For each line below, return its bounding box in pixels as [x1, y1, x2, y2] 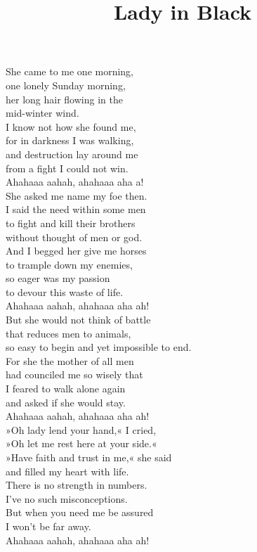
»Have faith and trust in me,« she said [6, 450, 172, 464]
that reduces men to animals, [6, 326, 131, 340]
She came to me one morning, [6, 64, 134, 79]
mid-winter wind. [6, 105, 79, 120]
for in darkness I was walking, [6, 133, 134, 148]
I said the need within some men [6, 202, 146, 217]
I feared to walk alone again [6, 381, 126, 396]
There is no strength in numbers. [6, 477, 147, 492]
